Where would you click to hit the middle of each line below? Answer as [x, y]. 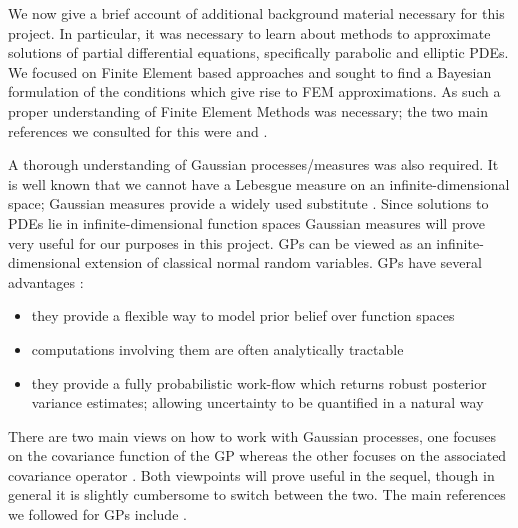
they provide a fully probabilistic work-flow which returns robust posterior [259, 382]
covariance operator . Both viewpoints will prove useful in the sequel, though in [251, 474]
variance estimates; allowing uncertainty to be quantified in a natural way [257, 402]
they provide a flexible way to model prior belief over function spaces [243, 315]
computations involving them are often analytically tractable [217, 348]
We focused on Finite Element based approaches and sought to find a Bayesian [250, 71]
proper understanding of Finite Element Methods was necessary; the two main [248, 110]
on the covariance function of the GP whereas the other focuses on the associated [257, 455]
